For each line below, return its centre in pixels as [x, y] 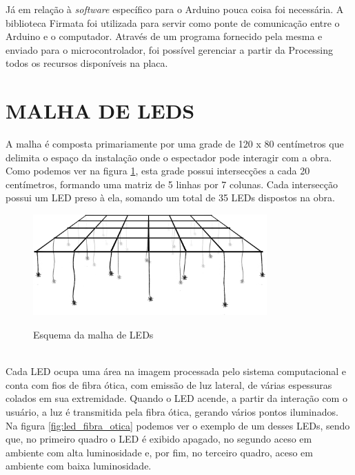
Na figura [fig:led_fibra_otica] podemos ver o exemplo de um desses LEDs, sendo [178, 425]
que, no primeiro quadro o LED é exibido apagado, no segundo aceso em [159, 439]
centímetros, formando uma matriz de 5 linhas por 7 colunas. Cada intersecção [172, 184]
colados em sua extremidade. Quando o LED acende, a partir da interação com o [176, 398]
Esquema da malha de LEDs [93, 335]
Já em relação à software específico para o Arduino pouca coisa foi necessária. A [175, 9]
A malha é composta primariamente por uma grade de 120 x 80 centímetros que [175, 144]
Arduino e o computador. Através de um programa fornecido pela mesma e [164, 36]
